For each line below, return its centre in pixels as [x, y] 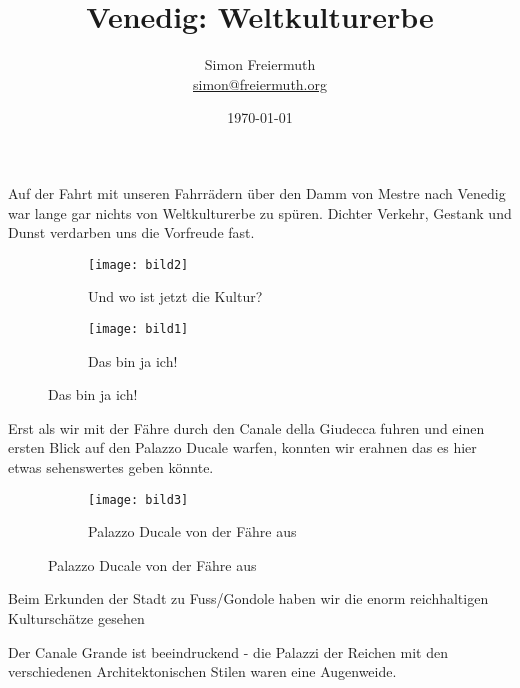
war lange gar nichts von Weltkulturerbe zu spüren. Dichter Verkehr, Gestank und [260, 212]
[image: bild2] [138, 264]
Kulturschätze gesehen [76, 618]
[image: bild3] [138, 499]
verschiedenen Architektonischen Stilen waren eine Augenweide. [202, 671]
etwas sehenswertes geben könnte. [111, 466]
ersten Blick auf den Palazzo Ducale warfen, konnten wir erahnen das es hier [242, 447]
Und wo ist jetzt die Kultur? [175, 296]
